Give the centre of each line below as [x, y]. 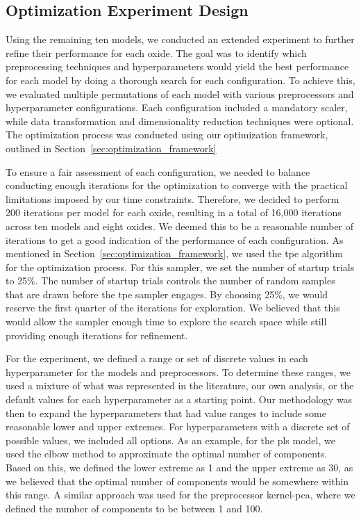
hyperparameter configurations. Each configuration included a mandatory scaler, [177, 107]
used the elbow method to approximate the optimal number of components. [167, 454]
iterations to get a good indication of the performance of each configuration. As [175, 239]
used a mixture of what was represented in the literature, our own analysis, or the [180, 385]
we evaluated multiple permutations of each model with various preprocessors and [180, 94]
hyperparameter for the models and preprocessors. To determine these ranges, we [178, 372]
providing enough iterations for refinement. [97, 335]
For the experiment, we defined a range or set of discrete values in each [157, 358]
